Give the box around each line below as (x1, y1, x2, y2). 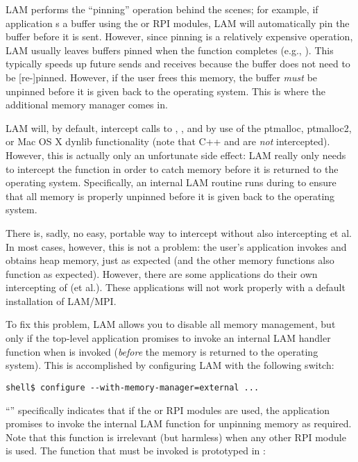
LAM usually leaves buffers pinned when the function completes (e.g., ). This (6, 42, 334, 57)
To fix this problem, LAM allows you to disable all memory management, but (6, 317, 336, 331)
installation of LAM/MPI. (6, 293, 117, 308)
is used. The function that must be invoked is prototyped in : (6, 443, 266, 458)
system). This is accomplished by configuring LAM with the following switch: (6, 358, 334, 372)
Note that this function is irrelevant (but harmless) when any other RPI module (6, 429, 346, 444)
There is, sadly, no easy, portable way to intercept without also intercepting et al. (6, 225, 352, 240)
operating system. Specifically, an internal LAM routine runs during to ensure (6, 175, 336, 190)
